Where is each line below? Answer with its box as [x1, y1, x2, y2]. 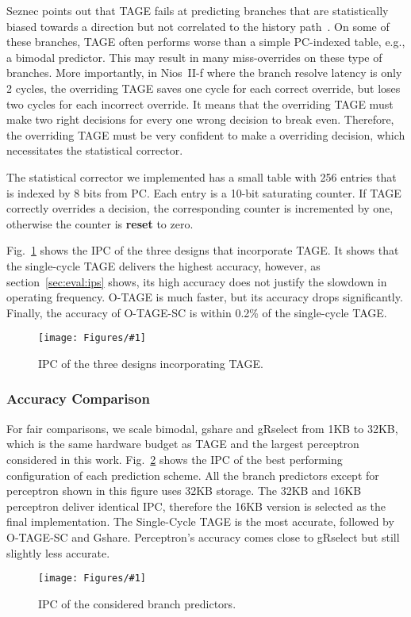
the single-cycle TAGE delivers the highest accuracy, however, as [6, 257, 321, 274]
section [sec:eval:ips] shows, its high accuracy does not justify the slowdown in [6, 273, 387, 289]
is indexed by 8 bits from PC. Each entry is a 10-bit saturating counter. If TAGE [6, 184, 401, 201]
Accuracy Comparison [6, 389, 150, 408]
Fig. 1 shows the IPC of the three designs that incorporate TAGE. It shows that [6, 242, 399, 259]
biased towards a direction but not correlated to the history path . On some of [6, 17, 390, 34]
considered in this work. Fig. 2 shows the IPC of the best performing [6, 450, 343, 467]
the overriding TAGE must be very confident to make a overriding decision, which [6, 126, 405, 143]
